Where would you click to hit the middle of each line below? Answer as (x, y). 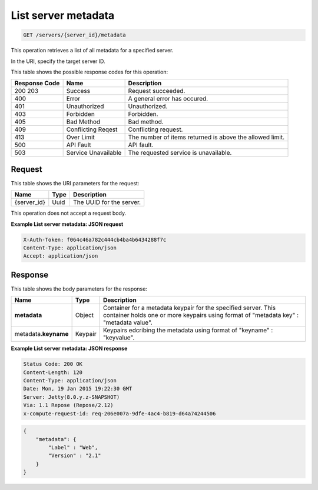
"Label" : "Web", (73, 447)
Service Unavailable (94, 153)
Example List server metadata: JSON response (69, 349)
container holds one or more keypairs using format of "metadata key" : (201, 315)
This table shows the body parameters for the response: (79, 289)
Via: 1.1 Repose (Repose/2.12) (69, 405)
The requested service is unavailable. (180, 153)
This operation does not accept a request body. (69, 213)
